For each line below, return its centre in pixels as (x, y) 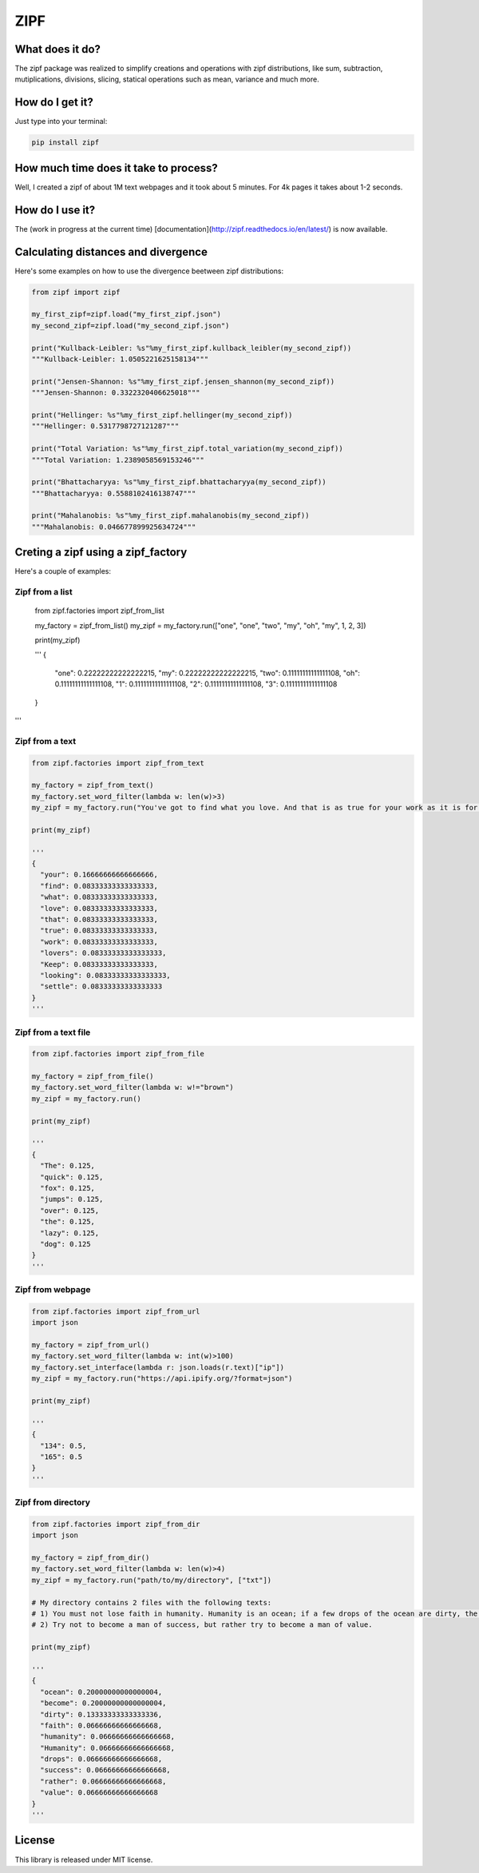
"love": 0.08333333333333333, (99, 908)
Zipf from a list (44, 592)
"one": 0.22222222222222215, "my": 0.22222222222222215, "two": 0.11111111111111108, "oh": (208, 673)
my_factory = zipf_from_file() (93, 1076)
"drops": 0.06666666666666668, (101, 1759)
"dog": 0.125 (65, 1244)
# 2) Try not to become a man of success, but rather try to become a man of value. (202, 1625)
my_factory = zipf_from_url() (91, 1345)
